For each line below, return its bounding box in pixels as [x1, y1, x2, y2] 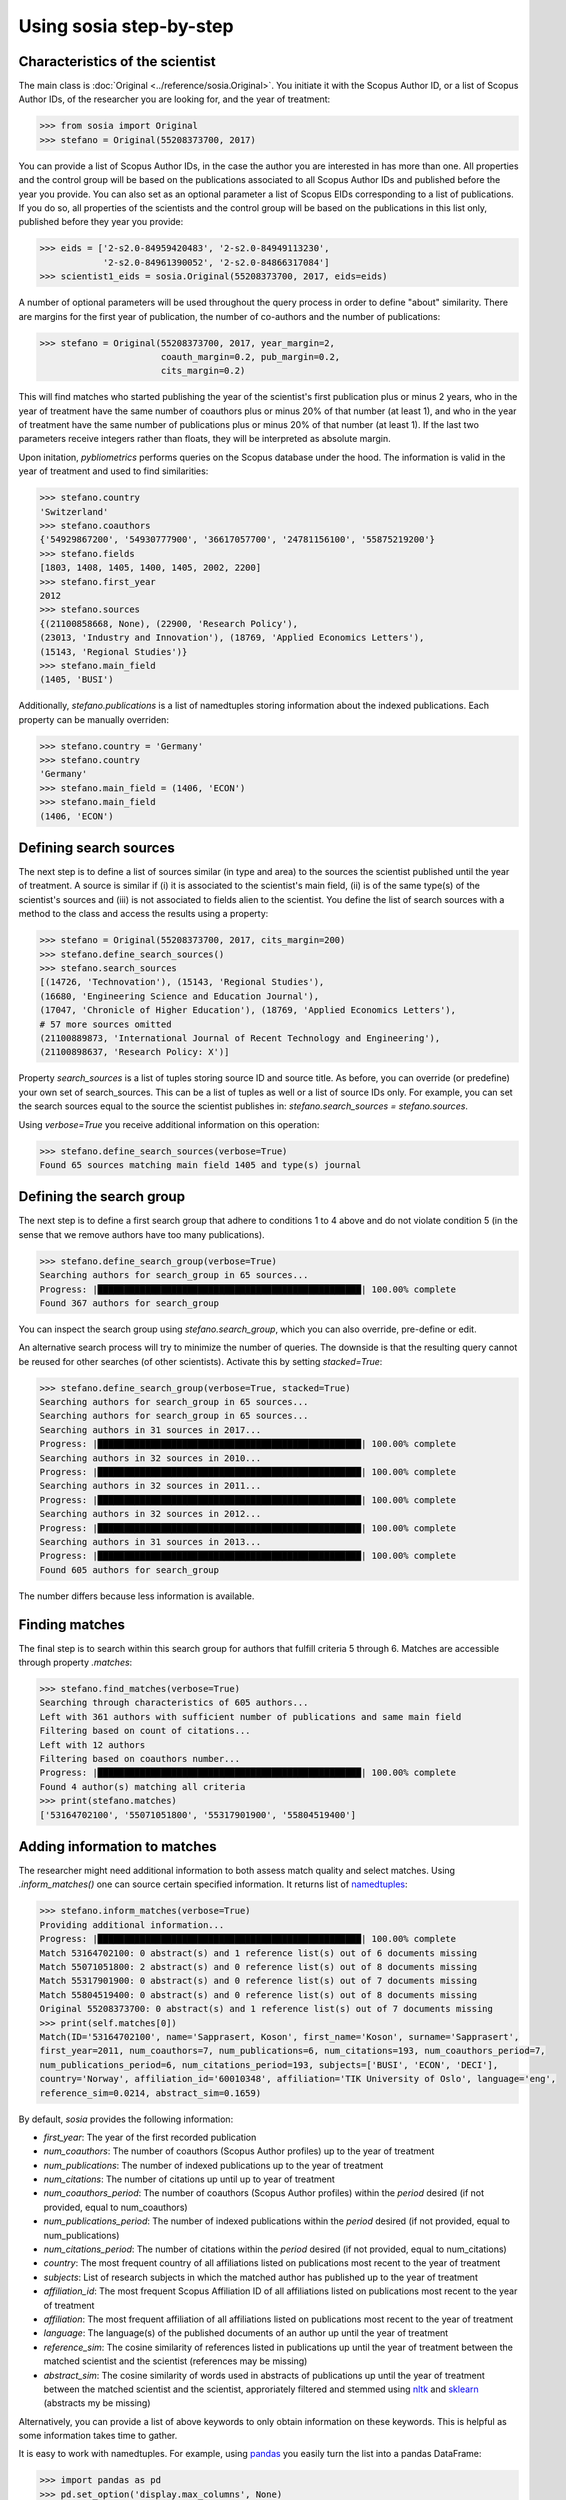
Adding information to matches [18, 1838, 217, 1855]
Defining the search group [18, 1188, 185, 1205]
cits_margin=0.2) [160, 365, 246, 377]
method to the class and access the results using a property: [18, 908, 269, 920]
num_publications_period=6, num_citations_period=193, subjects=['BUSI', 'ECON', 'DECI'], [39, 2059, 499, 2070]
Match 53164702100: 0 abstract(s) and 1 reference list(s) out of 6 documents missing [39, 1947, 478, 1959]
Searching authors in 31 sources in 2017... [39, 1424, 262, 1435]
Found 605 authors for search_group [39, 1564, 220, 1575]
